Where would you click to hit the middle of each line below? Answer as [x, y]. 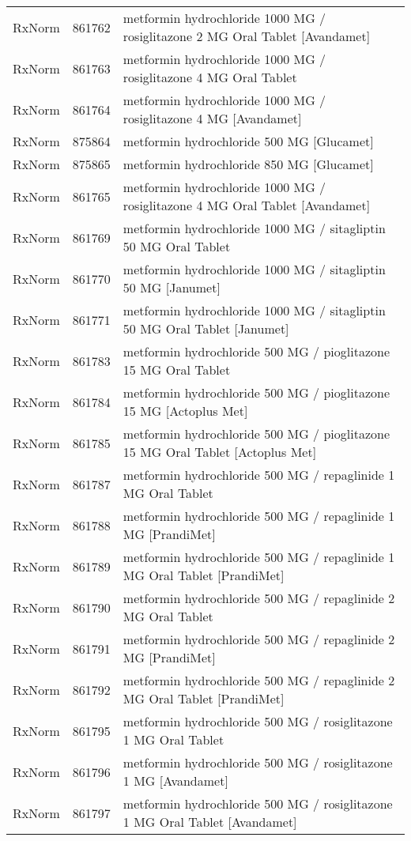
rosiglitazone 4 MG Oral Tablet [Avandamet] [247, 205]
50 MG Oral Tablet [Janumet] [206, 328]
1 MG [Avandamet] [175, 781]
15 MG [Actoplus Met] [185, 411]
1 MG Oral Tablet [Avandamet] [210, 822]
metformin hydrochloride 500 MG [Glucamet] [248, 141]
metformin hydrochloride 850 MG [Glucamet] [248, 164]
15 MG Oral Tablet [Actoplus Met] [220, 452]
